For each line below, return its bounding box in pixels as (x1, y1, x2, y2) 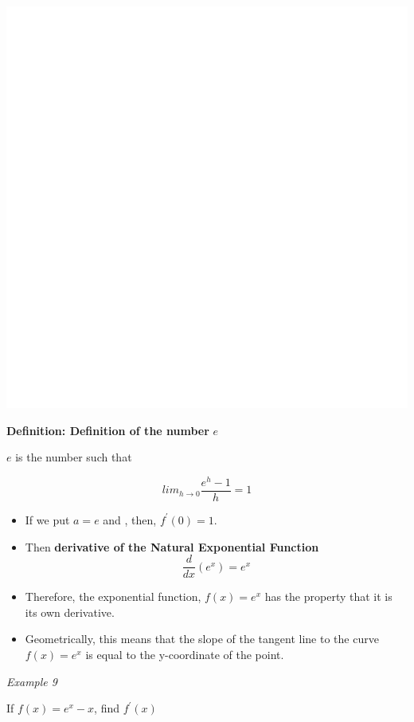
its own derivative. (25, 603, 115, 620)
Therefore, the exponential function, (25, 588, 201, 605)
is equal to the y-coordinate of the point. (85, 645, 284, 662)
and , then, (103, 511, 157, 528)
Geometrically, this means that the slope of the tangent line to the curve (25, 630, 379, 647)
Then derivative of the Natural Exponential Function (25, 538, 319, 555)
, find (94, 700, 119, 716)
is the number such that (15, 449, 132, 465)
